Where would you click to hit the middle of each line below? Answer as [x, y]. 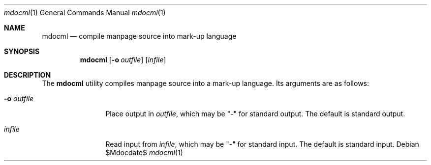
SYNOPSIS [22, 51]
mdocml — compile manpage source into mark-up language [139, 36]
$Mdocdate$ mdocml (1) [144, 152]
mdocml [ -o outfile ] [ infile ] [123, 60]
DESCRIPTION [28, 75]
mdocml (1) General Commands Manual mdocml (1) [85, 13]
